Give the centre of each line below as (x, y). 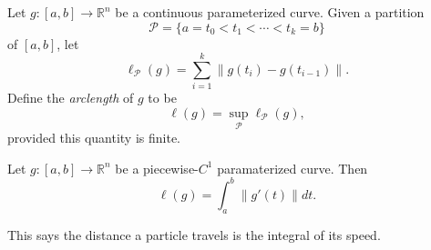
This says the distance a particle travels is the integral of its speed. (194, 234)
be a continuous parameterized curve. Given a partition (270, 12)
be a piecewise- (157, 168)
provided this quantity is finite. (94, 138)
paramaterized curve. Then (292, 168)
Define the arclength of (71, 98)
